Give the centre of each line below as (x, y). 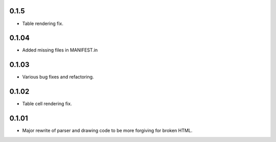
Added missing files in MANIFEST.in (60, 50)
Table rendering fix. (43, 23)
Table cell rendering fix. (47, 104)
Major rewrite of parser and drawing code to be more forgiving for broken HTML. (107, 131)
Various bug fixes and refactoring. (58, 77)
